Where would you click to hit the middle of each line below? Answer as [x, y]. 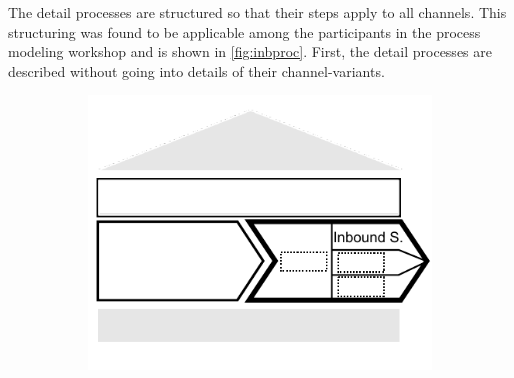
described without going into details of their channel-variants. [196, 70]
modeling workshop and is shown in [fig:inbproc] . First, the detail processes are [250, 51]
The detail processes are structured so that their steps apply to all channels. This [257, 12]
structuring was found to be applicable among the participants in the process [244, 31]
